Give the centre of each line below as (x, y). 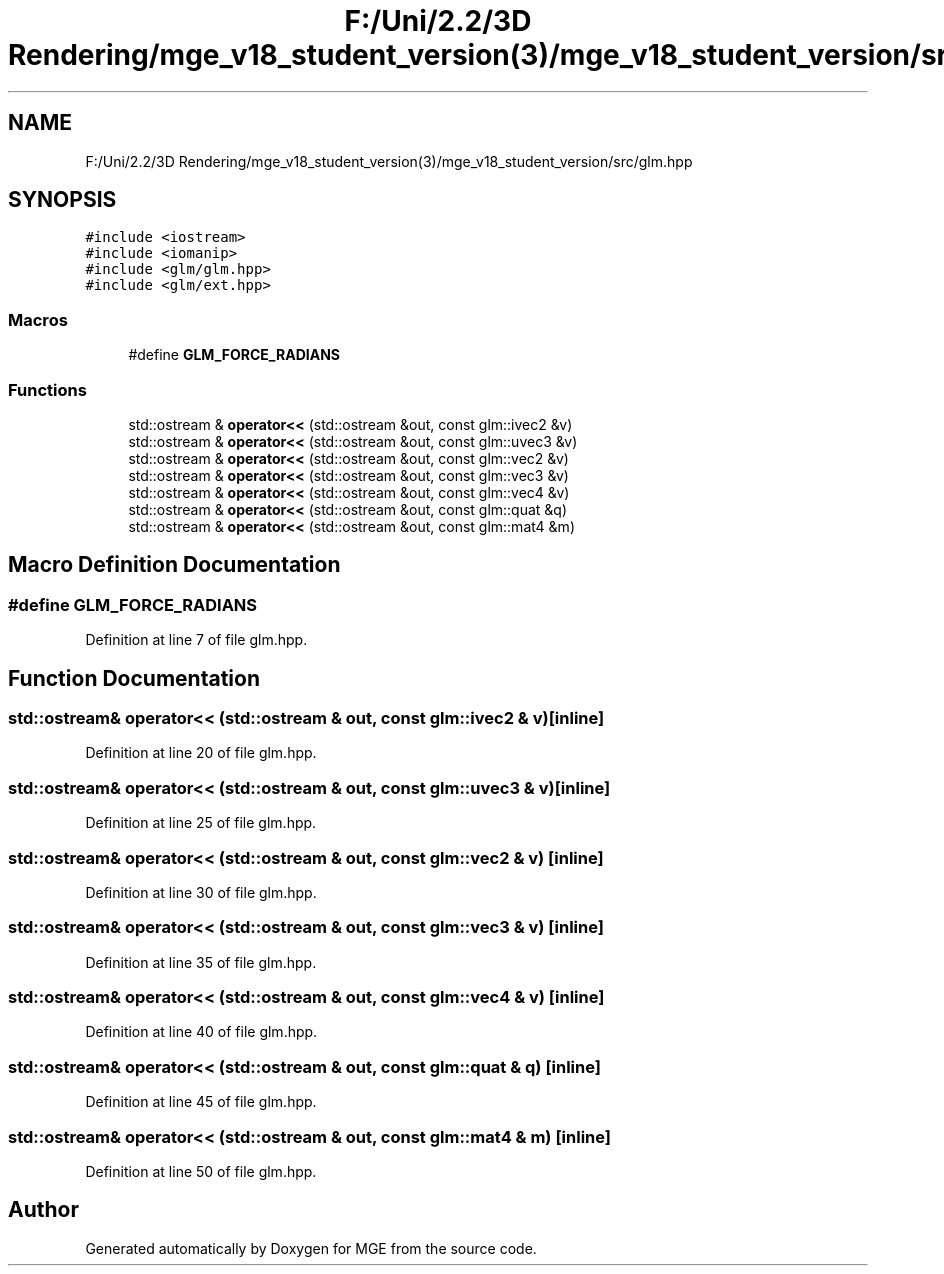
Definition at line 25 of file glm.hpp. (201, 823)
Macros (38, 319)
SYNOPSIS (62, 200)
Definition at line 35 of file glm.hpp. (201, 962)
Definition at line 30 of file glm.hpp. (201, 892)
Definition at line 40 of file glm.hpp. (201, 1032)
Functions (47, 389)
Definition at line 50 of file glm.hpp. (201, 1171)
